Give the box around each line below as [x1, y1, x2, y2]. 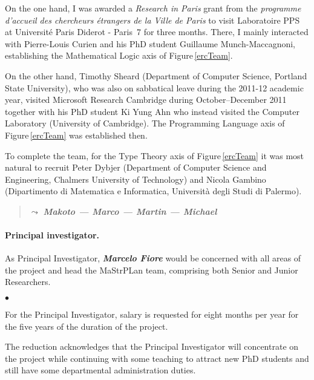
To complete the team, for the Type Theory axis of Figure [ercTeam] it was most [5, 149, 304, 162]
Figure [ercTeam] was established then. [5, 128, 148, 141]
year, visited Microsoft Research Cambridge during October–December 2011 [5, 93, 287, 106]
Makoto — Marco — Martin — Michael [43, 205, 217, 217]
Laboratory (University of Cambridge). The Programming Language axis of [5, 117, 285, 129]
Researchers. [5, 275, 51, 288]
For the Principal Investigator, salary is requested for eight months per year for [5, 308, 299, 321]
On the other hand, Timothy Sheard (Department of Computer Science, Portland [5, 69, 307, 82]
